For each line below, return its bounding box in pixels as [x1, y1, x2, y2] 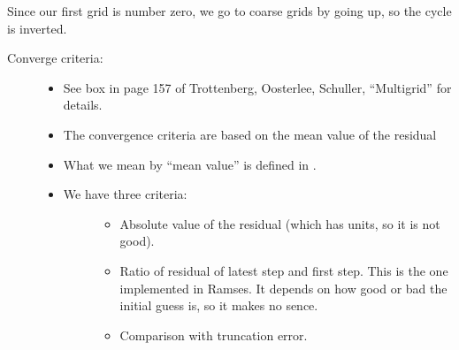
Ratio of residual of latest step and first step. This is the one [119, 261, 448, 279]
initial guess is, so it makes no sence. [119, 296, 318, 315]
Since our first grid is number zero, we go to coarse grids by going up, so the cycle [7, 2, 452, 19]
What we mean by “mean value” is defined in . [63, 155, 317, 173]
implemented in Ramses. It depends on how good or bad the [119, 278, 448, 297]
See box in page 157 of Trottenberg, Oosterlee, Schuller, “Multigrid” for [63, 78, 452, 96]
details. [63, 95, 103, 114]
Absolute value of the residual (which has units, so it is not [119, 214, 440, 232]
